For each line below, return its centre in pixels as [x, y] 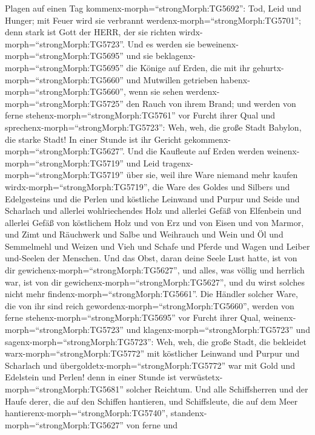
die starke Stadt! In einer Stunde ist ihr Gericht [93, 139]
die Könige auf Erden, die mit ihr [188, 67]
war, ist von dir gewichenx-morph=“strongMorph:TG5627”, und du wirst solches [155, 282]
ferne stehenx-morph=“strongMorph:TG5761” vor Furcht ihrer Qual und [140, 115]
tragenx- [177, 163]
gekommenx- [207, 139]
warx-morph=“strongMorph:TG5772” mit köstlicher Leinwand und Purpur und [152, 353]
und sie [140, 56]
